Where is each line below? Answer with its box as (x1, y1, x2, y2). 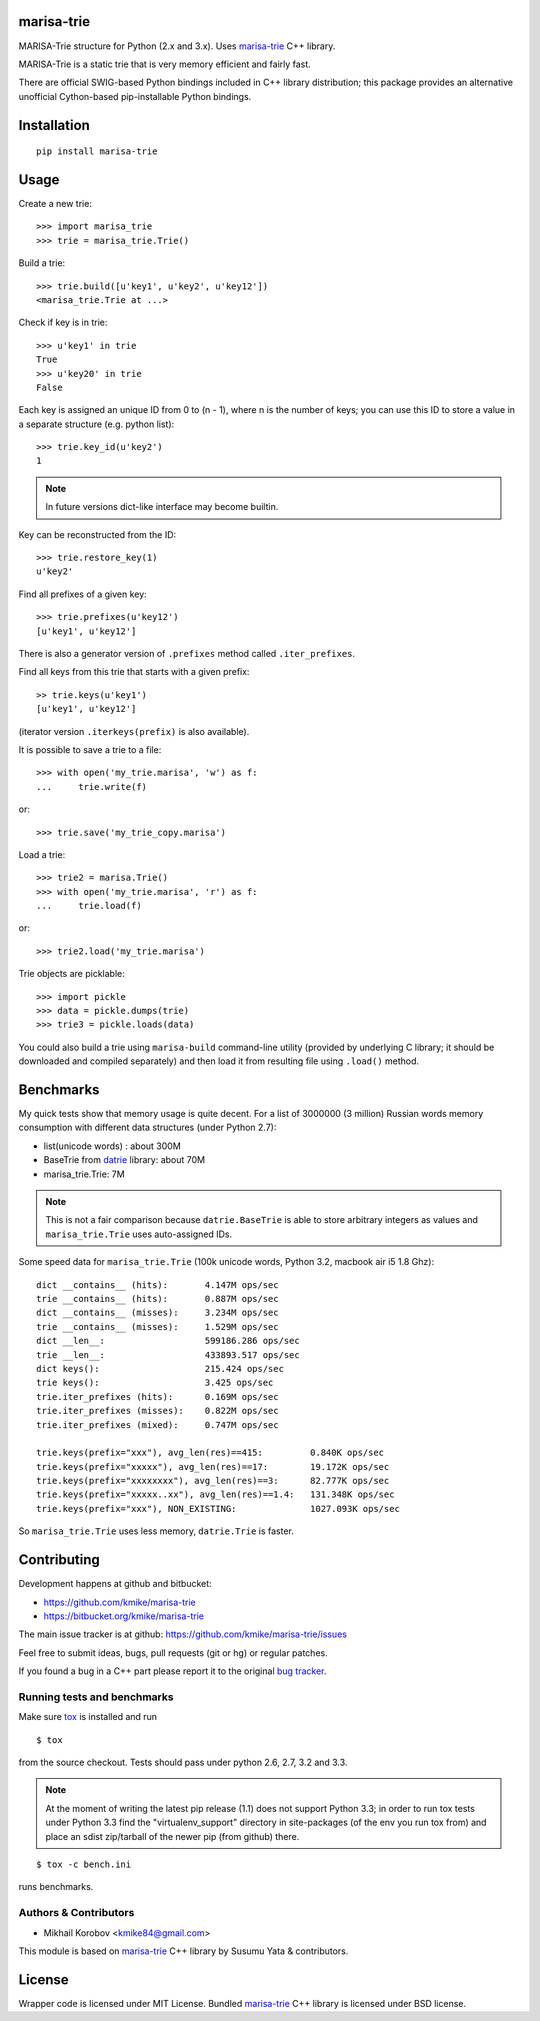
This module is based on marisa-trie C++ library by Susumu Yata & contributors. (18, 1945, 349, 1957)
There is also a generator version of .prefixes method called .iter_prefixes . (18, 647, 355, 659)
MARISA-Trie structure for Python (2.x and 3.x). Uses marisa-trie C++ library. (18, 40, 336, 52)
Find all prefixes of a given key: (18, 588, 147, 600)
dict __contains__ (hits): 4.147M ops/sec (36, 1279, 279, 1290)
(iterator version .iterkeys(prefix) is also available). (18, 725, 250, 737)
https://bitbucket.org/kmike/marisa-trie (43, 1610, 205, 1622)
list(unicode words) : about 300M (43, 1140, 182, 1152)
